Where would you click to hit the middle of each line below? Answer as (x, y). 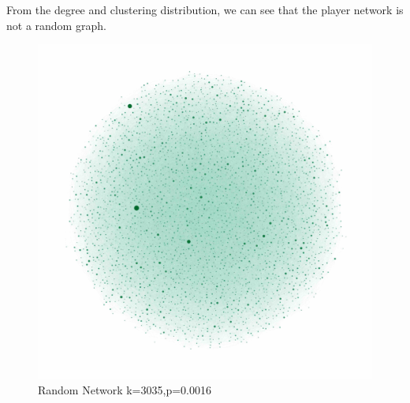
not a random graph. (56, 25)
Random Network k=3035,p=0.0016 (125, 389)
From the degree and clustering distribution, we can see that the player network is (205, 9)
